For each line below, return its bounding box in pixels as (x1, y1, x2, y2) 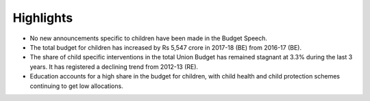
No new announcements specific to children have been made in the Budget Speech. (29, 34, 267, 42)
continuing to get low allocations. (29, 82, 123, 90)
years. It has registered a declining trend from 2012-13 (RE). (29, 62, 199, 71)
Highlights (12, 10, 73, 25)
